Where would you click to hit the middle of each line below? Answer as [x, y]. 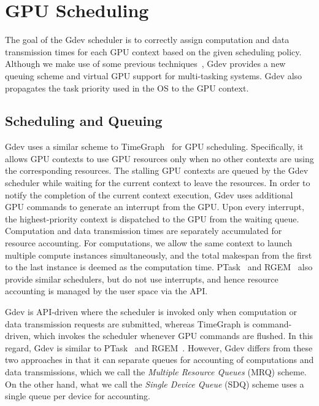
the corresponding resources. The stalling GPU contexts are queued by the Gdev [157, 170]
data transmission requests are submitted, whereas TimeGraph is [127, 323]
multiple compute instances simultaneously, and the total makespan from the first [159, 255]
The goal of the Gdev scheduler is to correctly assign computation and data [147, 40]
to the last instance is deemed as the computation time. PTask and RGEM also [159, 267]
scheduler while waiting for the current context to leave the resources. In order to [158, 183]
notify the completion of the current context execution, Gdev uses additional [149, 194]
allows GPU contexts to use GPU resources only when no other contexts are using [159, 158]
